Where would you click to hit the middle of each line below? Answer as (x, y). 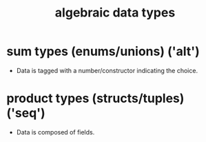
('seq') (26, 113)
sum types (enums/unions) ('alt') (103, 51)
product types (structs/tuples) (95, 99)
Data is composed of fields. (55, 132)
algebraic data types (115, 13)
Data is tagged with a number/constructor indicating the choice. (107, 70)
